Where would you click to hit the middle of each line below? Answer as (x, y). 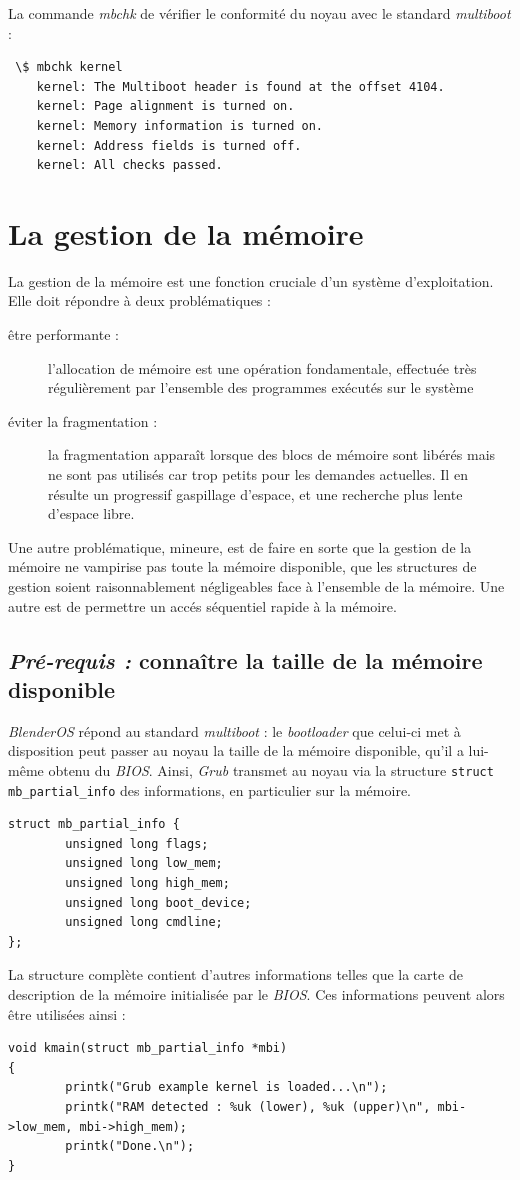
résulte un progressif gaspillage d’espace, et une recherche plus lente (255, 493)
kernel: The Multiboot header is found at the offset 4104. (240, 86)
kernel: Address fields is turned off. (169, 145)
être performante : (63, 334)
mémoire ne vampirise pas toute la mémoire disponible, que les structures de (242, 566)
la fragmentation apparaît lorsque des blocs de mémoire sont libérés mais (272, 454)
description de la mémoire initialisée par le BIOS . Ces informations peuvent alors (256, 994)
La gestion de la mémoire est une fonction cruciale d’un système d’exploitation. (251, 280)
